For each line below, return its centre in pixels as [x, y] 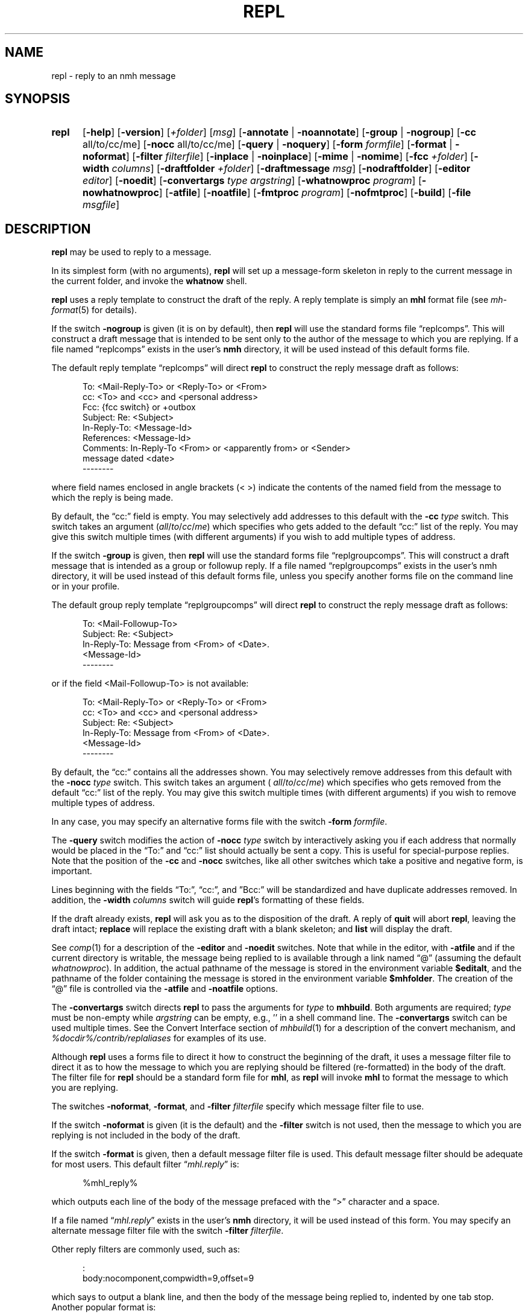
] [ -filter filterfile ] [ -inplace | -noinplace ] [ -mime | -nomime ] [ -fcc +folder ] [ [300, 157]
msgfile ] [101, 205]
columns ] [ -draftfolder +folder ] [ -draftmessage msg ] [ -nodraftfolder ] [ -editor [291, 169]
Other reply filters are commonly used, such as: [146, 1249]
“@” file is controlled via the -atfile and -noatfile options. [165, 989]
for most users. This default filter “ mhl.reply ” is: [145, 1164]
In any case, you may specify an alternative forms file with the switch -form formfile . [219, 822]
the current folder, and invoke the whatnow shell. [149, 281]
